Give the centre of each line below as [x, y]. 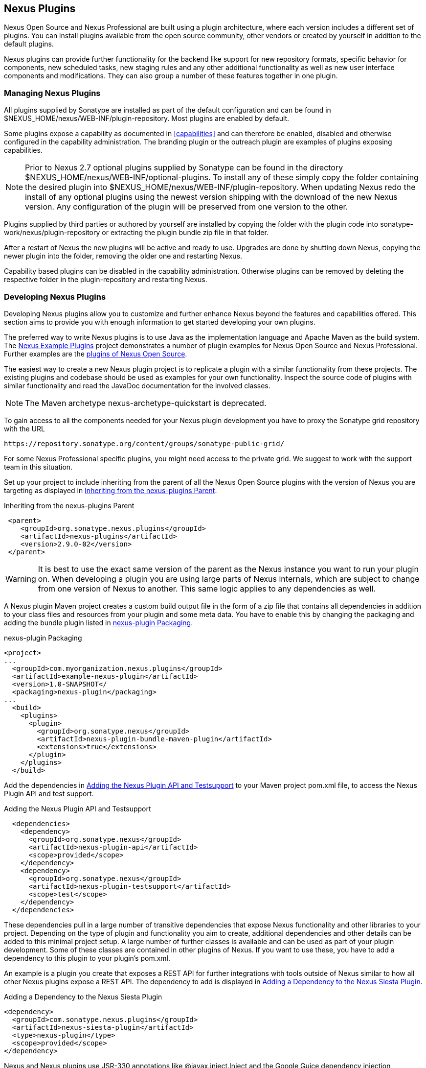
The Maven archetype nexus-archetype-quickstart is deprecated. [146, 403]
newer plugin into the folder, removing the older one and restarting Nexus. [123, 256]
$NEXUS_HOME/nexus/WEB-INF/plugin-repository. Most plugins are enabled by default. [147, 119]
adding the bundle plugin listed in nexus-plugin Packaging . [99, 622]
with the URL [24, 428]
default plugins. [29, 44]
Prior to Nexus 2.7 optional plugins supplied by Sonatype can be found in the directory [184, 168]
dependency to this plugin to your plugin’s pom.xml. [87, 958]
